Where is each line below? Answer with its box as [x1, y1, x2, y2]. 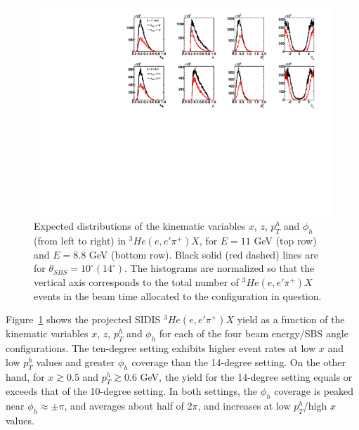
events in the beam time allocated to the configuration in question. [34, 288, 322, 303]
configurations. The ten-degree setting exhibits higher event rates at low [6, 341, 316, 356]
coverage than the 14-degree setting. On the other [131, 354, 346, 369]
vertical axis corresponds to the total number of [34, 274, 240, 289]
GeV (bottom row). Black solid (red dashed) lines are [89, 247, 318, 261]
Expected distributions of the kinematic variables [34, 218, 246, 233]
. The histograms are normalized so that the [124, 261, 315, 275]
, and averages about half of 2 [64, 398, 192, 413]
